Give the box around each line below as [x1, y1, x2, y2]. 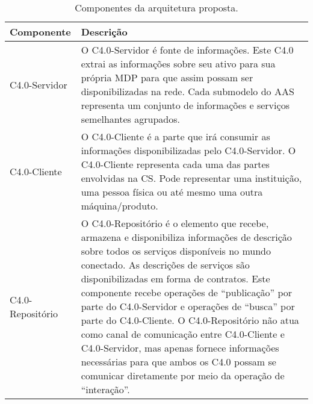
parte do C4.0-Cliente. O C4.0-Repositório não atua [81, 313, 299, 327]
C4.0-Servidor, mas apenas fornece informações [81, 341, 279, 355]
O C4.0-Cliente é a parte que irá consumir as [81, 129, 270, 143]
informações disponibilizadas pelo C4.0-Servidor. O [81, 143, 296, 157]
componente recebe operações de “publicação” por [81, 285, 293, 299]
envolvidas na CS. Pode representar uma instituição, [81, 171, 302, 185]
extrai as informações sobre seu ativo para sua [81, 57, 276, 70]
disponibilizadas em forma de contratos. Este [81, 272, 270, 285]
